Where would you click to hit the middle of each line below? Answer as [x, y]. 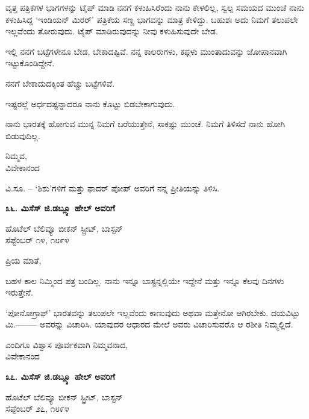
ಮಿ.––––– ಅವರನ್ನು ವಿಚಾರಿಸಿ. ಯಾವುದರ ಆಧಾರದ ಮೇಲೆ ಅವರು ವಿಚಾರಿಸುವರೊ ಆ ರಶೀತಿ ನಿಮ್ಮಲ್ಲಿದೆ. [149, 324]
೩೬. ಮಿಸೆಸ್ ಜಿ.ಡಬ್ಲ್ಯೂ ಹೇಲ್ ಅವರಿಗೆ [60, 208]
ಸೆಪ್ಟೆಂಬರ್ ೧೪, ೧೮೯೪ [37, 240]
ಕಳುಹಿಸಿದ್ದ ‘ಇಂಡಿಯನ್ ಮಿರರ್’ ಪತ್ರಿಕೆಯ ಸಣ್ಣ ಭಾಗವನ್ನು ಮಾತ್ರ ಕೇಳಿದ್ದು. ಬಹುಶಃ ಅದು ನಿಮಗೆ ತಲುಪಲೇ [152, 19]
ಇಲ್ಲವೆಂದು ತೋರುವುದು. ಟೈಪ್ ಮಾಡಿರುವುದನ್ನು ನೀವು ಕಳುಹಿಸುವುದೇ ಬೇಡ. [112, 31]
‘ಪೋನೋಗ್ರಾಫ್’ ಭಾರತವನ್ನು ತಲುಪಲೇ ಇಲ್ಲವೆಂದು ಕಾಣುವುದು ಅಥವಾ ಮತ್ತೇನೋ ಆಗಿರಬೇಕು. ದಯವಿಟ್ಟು [153, 312]
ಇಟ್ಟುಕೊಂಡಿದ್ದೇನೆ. [30, 63]
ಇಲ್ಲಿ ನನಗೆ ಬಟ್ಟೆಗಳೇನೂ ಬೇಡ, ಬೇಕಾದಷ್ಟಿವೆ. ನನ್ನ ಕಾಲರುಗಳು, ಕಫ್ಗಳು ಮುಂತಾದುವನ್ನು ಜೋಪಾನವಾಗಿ [146, 51]
